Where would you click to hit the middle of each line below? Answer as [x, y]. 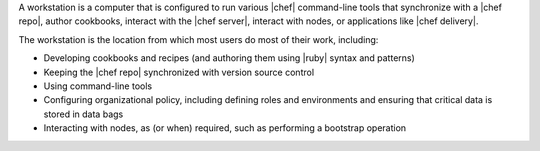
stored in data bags [83, 114]
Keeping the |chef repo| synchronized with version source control [179, 72]
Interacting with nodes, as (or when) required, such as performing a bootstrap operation [225, 128]
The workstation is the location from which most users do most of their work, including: [198, 39]
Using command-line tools [98, 86]
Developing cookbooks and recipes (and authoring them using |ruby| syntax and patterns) [229, 58]
